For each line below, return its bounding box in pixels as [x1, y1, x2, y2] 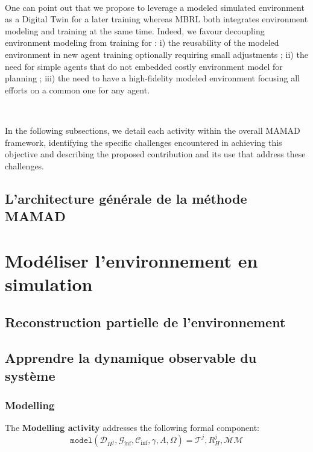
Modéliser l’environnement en [5, 248, 258, 272]
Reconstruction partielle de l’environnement [5, 313, 286, 331]
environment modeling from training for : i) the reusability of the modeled [5, 36, 279, 49]
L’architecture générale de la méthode [5, 189, 247, 207]
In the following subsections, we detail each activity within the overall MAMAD [5, 124, 300, 136]
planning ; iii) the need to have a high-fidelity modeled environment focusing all [5, 72, 300, 84]
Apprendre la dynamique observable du [5, 348, 257, 367]
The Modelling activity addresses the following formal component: [5, 421, 259, 434]
